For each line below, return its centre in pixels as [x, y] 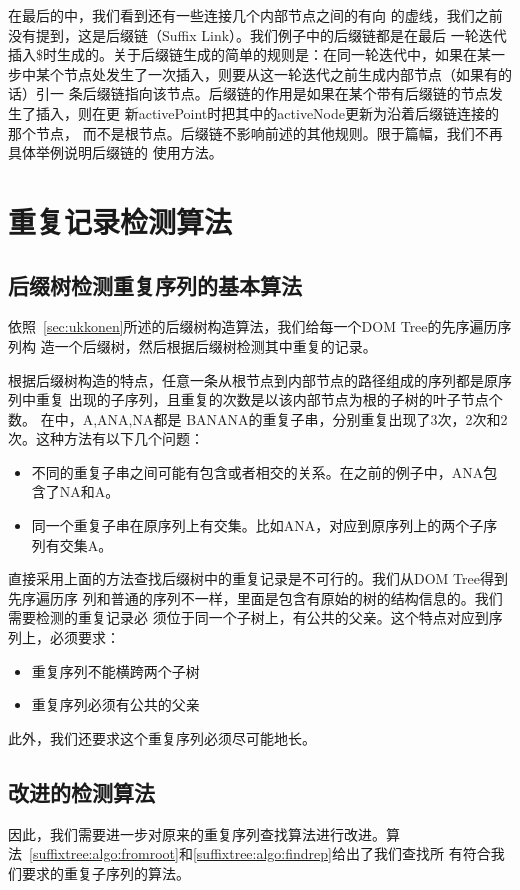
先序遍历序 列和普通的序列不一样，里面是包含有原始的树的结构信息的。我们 [255, 597]
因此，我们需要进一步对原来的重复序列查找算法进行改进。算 [204, 833]
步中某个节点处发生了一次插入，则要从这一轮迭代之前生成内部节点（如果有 [253, 73]
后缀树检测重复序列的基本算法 [155, 284]
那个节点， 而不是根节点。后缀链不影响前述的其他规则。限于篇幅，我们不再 [255, 132]
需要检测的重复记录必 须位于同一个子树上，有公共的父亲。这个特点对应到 [248, 617]
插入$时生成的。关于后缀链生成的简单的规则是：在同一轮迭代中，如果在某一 [256, 54]
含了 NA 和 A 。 [75, 491]
